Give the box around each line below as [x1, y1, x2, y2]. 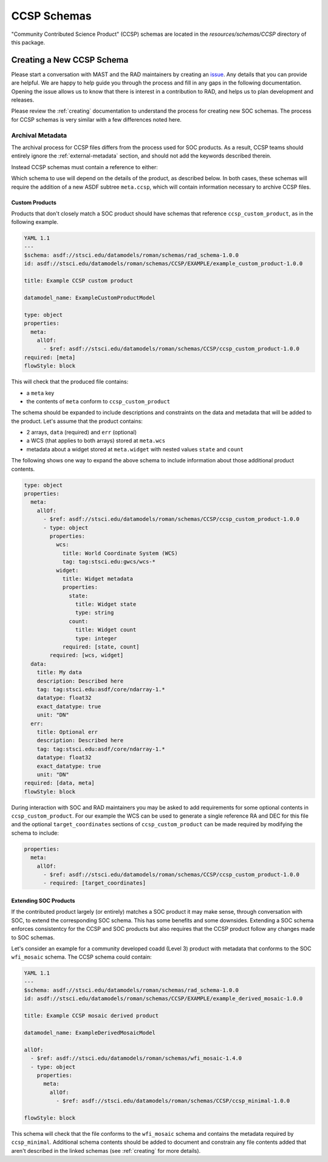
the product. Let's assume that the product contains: [11, 417, 143, 425]
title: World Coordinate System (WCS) [62, 549, 179, 557]
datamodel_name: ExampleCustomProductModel [24, 294, 156, 301]
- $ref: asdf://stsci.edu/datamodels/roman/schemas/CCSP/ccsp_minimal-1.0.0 [55, 1098, 290, 1104]
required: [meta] [24, 353, 76, 361]
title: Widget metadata [62, 575, 134, 582]
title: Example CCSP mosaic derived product [24, 1012, 159, 1019]
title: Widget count [75, 627, 137, 633]
